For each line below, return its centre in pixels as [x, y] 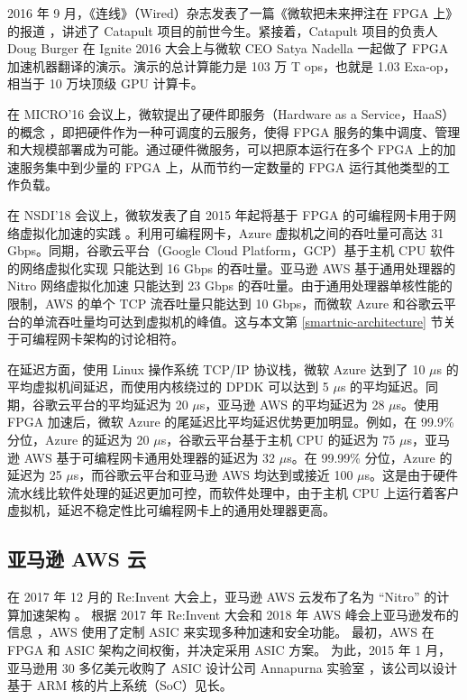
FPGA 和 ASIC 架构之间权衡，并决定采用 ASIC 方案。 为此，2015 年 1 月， [229, 650]
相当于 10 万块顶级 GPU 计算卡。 [105, 83]
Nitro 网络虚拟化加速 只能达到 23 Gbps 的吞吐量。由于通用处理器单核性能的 [230, 286]
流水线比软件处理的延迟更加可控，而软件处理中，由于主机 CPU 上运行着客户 [233, 492]
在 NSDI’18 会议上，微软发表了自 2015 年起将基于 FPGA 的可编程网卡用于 [226, 214]
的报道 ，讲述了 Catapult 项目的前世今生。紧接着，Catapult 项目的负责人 [223, 30]
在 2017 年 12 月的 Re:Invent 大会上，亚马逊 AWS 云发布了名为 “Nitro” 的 [222, 597]
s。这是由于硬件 [412, 475]
